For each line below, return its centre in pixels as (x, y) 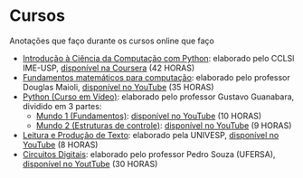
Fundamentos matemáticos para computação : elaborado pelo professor (156, 77)
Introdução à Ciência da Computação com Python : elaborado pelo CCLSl (158, 58)
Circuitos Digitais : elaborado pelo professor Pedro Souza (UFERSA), (149, 154)
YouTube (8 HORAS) (60, 145)
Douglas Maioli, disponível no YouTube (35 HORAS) (118, 87)
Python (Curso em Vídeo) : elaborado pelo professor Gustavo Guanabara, (158, 97)
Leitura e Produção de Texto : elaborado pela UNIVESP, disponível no (151, 135)
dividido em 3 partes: (62, 106)
